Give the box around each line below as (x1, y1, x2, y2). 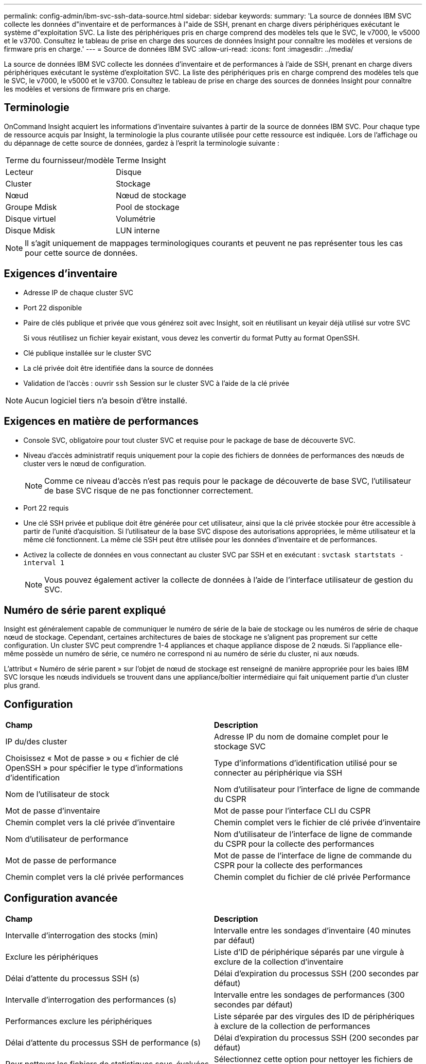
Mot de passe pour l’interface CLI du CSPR (214, 806, 371, 816)
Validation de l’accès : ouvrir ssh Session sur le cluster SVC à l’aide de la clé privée (23, 379, 289, 387)
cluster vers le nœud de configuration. (23, 459, 146, 468)
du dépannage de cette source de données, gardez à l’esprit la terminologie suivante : (4, 138, 280, 147)
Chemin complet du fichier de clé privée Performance (214, 872, 410, 882)
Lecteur (5, 167, 34, 177)
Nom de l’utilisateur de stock (5, 789, 110, 799)
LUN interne (116, 225, 160, 235)
